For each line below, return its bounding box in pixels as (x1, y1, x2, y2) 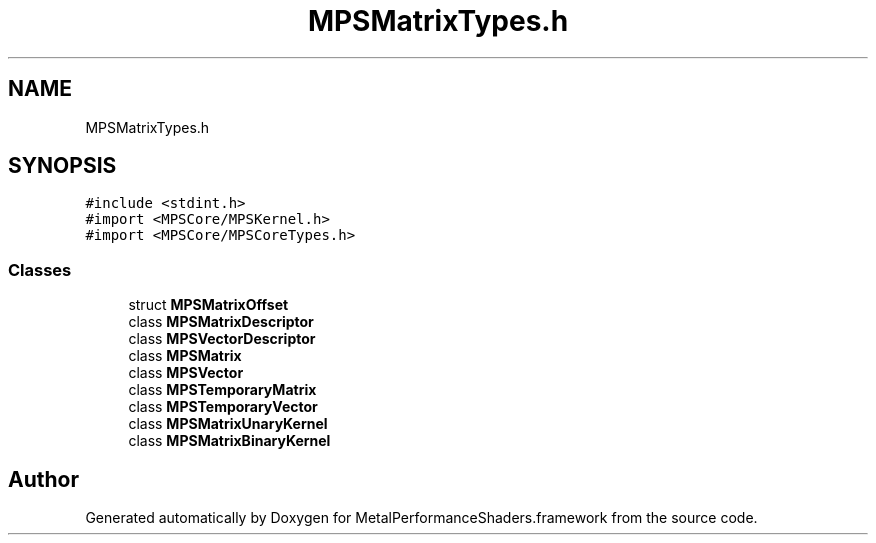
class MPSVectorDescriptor (128, 330, 316, 348)
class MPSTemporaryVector (128, 398, 318, 416)
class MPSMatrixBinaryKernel (128, 432, 331, 450)
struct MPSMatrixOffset (128, 296, 289, 314)
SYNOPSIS (8, 153, 117, 179)
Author (8, 466, 79, 492)
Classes (8, 259, 72, 280)
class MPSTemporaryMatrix (128, 381, 317, 399)
